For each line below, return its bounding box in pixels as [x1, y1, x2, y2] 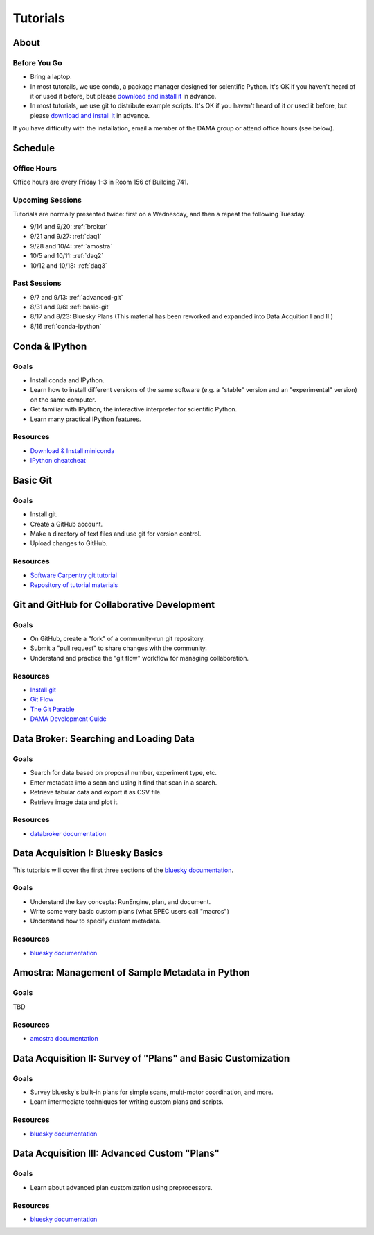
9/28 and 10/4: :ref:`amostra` [30, 241, 113, 250]
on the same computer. [30, 395, 96, 404]
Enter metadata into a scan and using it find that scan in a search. [30, 778, 217, 787]
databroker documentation [30, 829, 107, 837]
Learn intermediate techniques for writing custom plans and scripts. [30, 1098, 224, 1106]
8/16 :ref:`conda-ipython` [30, 322, 102, 330]
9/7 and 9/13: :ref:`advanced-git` [30, 293, 123, 301]
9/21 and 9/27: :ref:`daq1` [30, 232, 102, 241]
